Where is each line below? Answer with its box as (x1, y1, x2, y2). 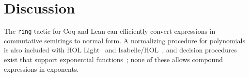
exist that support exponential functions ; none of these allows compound (4, 54, 223, 64)
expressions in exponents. (4, 64, 79, 74)
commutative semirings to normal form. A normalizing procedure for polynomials (4, 35, 245, 45)
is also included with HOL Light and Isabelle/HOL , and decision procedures (4, 45, 237, 55)
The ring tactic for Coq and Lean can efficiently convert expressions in (4, 26, 216, 36)
